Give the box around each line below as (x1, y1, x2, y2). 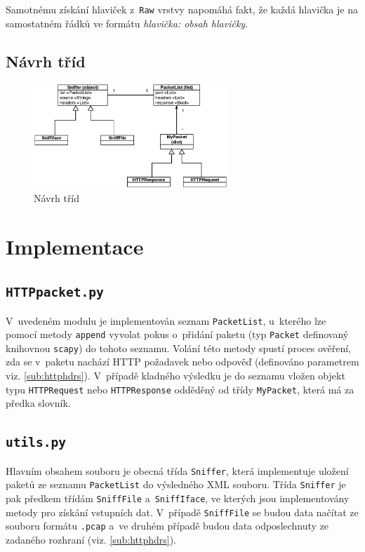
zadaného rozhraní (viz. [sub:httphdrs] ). (6, 532, 177, 546)
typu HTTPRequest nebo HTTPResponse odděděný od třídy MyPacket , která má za (6, 382, 354, 396)
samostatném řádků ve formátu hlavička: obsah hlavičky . (6, 15, 248, 30)
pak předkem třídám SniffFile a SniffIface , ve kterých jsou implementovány (6, 491, 350, 505)
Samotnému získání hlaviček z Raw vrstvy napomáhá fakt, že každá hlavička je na (6, 2, 358, 16)
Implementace (6, 231, 144, 260)
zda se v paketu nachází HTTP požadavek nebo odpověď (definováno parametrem (6, 354, 359, 369)
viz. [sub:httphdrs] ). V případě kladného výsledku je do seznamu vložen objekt (6, 368, 345, 383)
